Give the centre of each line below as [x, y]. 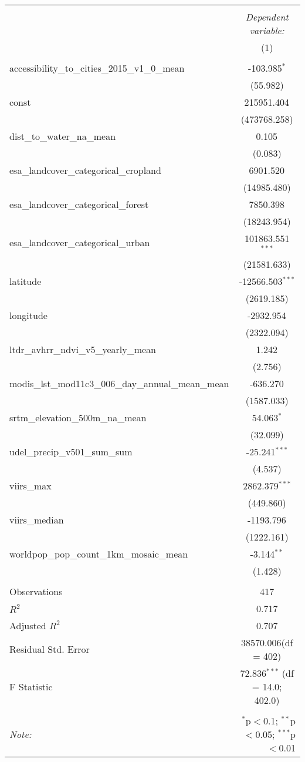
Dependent [267, 17]
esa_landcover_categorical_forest [79, 204]
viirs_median [37, 519]
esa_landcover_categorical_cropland [85, 170]
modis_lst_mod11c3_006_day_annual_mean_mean [119, 383]
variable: [267, 30]
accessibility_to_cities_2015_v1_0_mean [97, 68]
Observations [36, 591]
